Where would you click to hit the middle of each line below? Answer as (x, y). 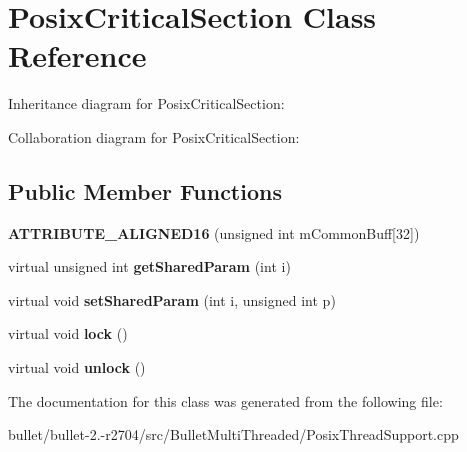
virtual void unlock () (77, 367)
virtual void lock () (68, 333)
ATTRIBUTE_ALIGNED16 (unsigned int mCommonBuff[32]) (214, 232)
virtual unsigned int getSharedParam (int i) (149, 266)
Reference (77, 55)
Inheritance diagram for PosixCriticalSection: (146, 103)
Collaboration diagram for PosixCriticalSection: (154, 136)
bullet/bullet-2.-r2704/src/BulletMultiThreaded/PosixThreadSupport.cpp (233, 434)
